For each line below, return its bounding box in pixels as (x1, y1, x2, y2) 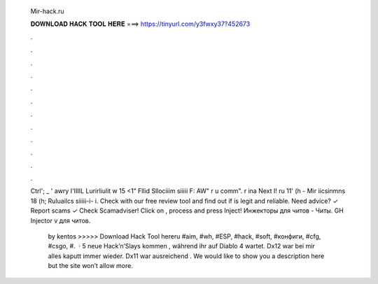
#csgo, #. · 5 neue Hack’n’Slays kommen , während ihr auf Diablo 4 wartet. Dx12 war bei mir (48, 242, 315, 250)
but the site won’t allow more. (48, 262, 133, 270)
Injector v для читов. (30, 216, 91, 225)
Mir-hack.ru (30, 7, 64, 15)
